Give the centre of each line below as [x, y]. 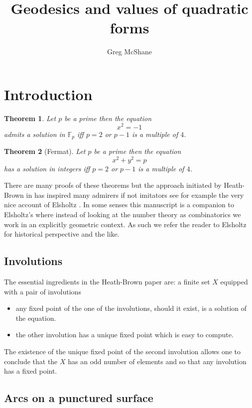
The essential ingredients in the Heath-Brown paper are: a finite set [107, 281]
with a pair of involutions [43, 291]
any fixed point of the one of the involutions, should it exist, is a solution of [131, 308]
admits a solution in [35, 134]
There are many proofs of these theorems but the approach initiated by [113, 185]
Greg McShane [129, 52]
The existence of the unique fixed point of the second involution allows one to [123, 351]
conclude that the [31, 361]
